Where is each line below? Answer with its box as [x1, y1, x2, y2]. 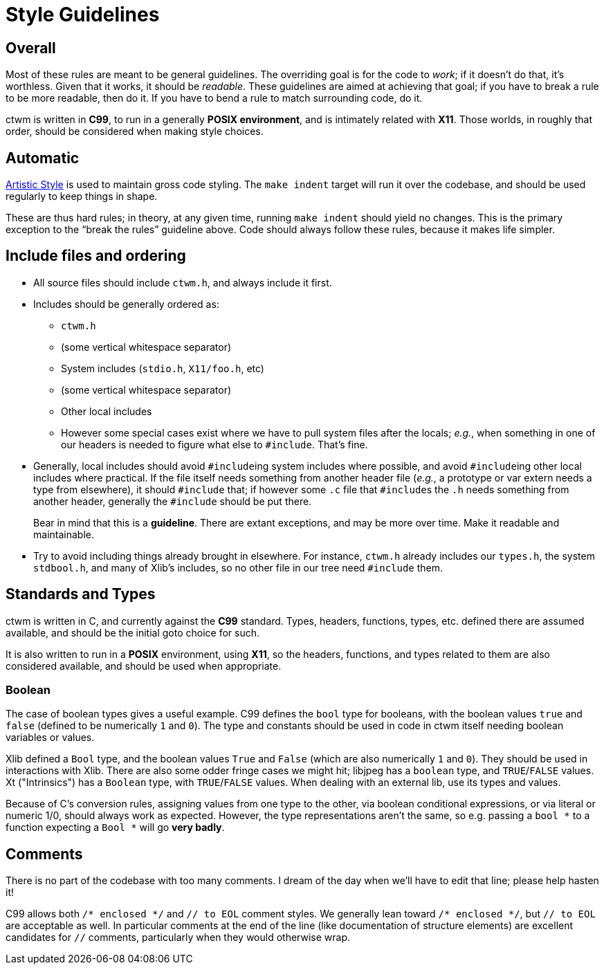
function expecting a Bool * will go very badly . [6, 821, 225, 834]
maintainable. [33, 528, 94, 540]
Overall [6, 39, 56, 57]
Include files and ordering [6, 247, 186, 265]
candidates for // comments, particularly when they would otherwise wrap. [6, 931, 351, 944]
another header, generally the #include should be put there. [33, 495, 312, 507]
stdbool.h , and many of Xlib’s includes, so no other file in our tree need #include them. [33, 561, 443, 574]
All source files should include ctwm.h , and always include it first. [33, 276, 332, 289]
